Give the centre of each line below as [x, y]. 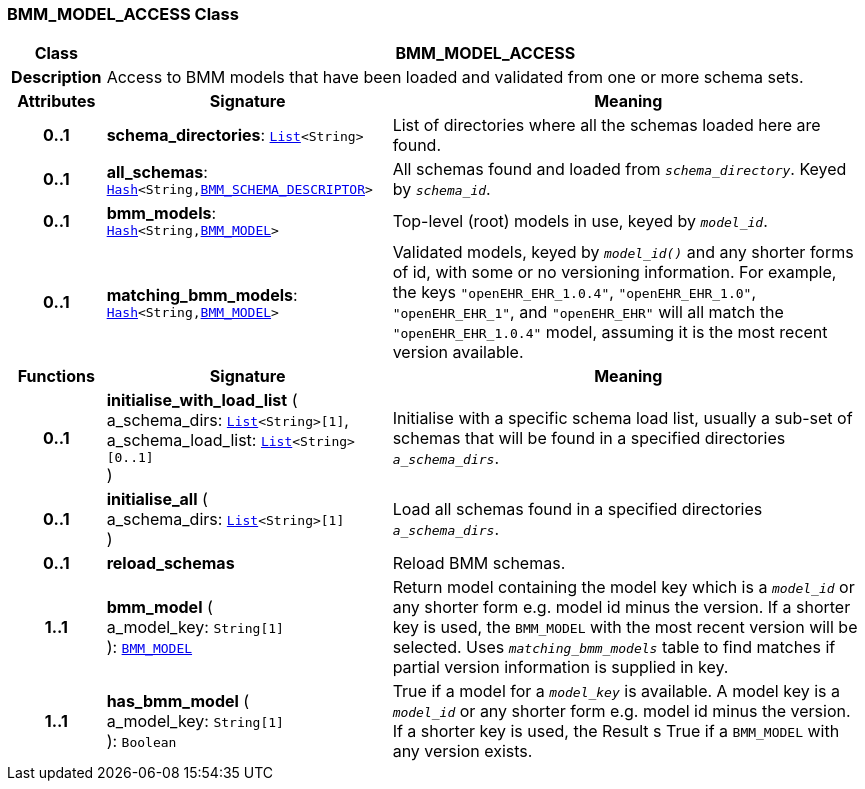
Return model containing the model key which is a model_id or [623, 587]
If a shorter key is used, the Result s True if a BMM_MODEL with [616, 731]
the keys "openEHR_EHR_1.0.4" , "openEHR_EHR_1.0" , [574, 292]
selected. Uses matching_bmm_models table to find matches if [614, 647]
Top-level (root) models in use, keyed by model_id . [580, 220]
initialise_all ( [157, 499]
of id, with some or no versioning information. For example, [614, 272]
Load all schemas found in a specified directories [577, 509]
